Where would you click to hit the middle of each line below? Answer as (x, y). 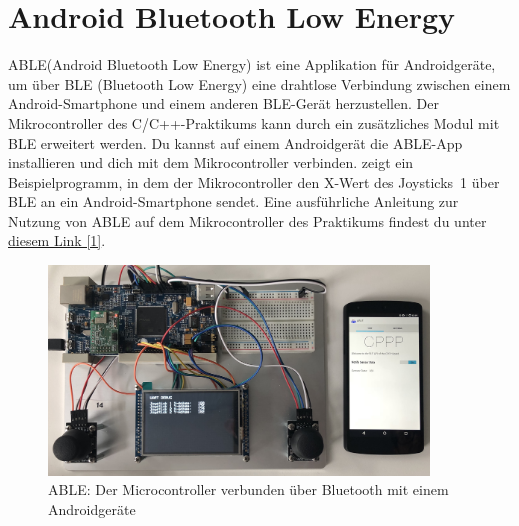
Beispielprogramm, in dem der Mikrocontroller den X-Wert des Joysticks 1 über (254, 181)
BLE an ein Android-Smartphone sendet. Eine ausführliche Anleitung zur (233, 201)
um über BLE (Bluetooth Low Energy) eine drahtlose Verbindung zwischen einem (259, 83)
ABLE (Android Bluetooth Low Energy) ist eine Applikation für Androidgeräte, (252, 64)
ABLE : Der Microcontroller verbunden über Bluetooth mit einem (248, 489)
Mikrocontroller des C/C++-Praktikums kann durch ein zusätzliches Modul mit (254, 122)
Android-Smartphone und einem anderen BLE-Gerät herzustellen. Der (223, 103)
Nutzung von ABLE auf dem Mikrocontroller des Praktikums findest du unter (247, 220)
